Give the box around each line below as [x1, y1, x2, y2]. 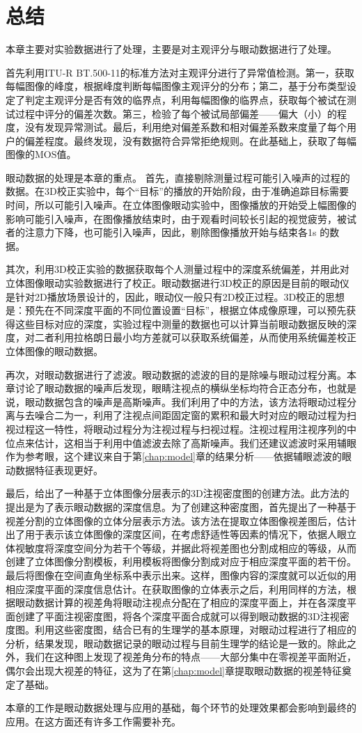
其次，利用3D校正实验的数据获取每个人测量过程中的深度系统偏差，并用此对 [6, 262, 349, 276]
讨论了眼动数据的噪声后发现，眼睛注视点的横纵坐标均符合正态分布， [15, 381, 327, 395]
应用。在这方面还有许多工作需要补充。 [6, 714, 181, 728]
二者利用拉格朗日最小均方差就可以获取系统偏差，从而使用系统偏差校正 [34, 330, 356, 345]
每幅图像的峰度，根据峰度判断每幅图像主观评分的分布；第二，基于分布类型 [6, 79, 347, 93]
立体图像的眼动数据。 [6, 344, 103, 358]
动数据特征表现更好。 [6, 462, 103, 477]
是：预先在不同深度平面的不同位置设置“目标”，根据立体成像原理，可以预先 [6, 303, 347, 317]
